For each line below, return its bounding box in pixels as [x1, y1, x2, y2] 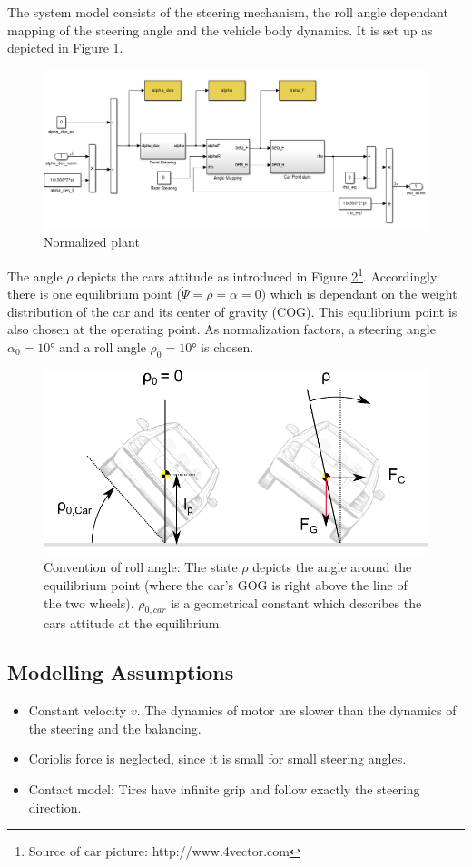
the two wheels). [44, 593, 134, 612]
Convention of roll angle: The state [44, 557, 238, 576]
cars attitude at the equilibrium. [44, 614, 223, 633]
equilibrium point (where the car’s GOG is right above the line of [44, 575, 408, 594]
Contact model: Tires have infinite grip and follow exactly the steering [28, 779, 420, 798]
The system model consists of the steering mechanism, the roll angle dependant [7, 3, 448, 21]
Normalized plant [44, 232, 140, 251]
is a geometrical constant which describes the [171, 593, 422, 612]
